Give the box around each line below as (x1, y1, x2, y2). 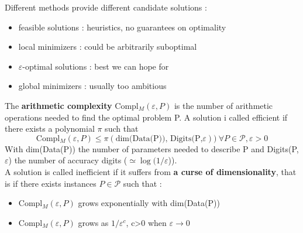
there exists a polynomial (5, 122, 95, 135)
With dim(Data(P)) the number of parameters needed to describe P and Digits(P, (5, 142, 299, 155)
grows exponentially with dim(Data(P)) (78, 197, 220, 209)
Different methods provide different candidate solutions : (5, 1, 207, 13)
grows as (78, 216, 109, 228)
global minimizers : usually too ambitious (18, 80, 167, 92)
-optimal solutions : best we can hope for (22, 60, 169, 72)
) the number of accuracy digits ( (8, 154, 128, 166)
